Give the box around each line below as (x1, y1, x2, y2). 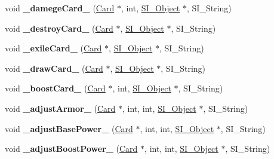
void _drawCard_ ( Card (5, 62, 103, 74)
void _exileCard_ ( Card (5, 42, 102, 54)
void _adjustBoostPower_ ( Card (5, 142, 138, 155)
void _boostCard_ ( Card (5, 82, 106, 94)
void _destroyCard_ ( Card (5, 22, 113, 34)
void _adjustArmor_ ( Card (5, 102, 116, 114)
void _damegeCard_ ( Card (5, 2, 115, 14)
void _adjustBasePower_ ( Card (5, 122, 133, 134)
